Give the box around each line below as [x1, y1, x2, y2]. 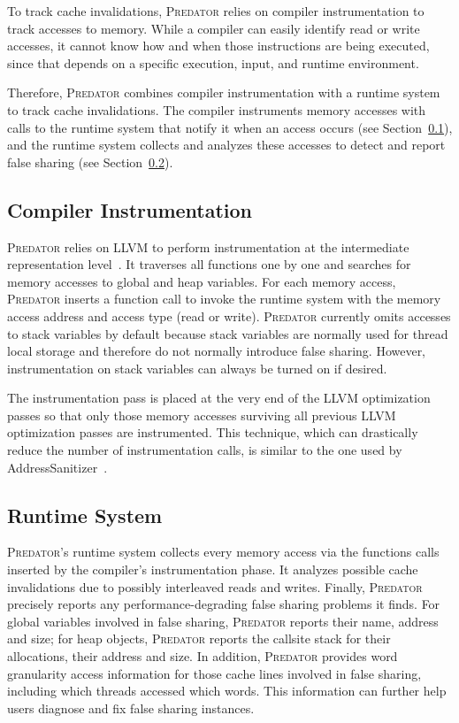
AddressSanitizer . [7, 458, 108, 476]
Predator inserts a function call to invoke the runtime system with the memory [7, 289, 441, 308]
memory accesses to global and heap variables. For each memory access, [7, 272, 396, 290]
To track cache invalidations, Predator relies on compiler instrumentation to [7, 2, 425, 19]
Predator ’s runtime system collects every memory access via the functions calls [7, 542, 440, 561]
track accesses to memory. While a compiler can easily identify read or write [7, 19, 420, 37]
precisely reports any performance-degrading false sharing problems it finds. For [7, 595, 440, 613]
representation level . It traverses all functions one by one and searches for [7, 255, 411, 273]
